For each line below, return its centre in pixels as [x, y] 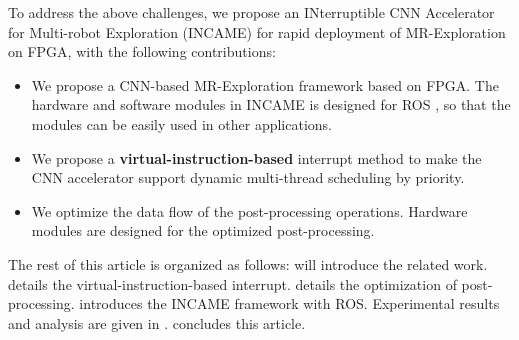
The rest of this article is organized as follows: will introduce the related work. [248, 263]
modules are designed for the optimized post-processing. [203, 230]
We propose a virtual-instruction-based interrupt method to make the [256, 157]
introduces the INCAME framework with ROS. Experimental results [289, 303]
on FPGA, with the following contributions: [142, 51]
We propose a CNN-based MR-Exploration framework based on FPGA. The [265, 84]
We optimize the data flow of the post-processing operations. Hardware [249, 210]
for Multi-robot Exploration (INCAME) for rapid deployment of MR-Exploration [257, 31]
